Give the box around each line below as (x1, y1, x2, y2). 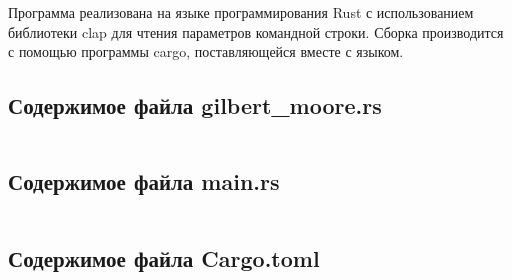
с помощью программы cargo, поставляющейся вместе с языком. (8, 41, 404, 62)
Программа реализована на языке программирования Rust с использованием (8, 2, 474, 22)
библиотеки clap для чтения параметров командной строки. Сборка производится (8, 21, 504, 42)
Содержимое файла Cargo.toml (8, 242, 320, 273)
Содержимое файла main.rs (8, 166, 280, 197)
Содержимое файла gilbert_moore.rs (8, 90, 382, 121)
